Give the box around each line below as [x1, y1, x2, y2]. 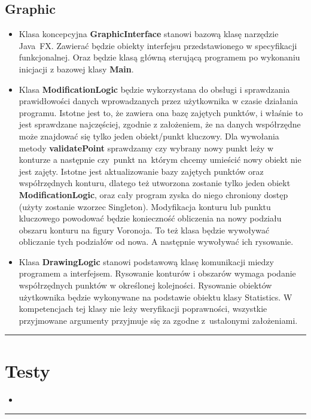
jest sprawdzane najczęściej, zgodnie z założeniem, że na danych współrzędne [19, 118, 301, 130]
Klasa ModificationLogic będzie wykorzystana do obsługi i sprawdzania [19, 83, 290, 95]
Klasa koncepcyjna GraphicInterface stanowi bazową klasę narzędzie [19, 28, 279, 40]
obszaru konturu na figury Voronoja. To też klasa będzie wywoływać [19, 223, 270, 236]
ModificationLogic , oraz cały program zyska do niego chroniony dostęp [19, 188, 288, 201]
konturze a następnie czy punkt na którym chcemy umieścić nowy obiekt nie [19, 153, 301, 166]
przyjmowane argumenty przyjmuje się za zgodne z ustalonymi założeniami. [19, 314, 298, 326]
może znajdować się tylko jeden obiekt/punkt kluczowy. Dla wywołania [19, 129, 279, 142]
